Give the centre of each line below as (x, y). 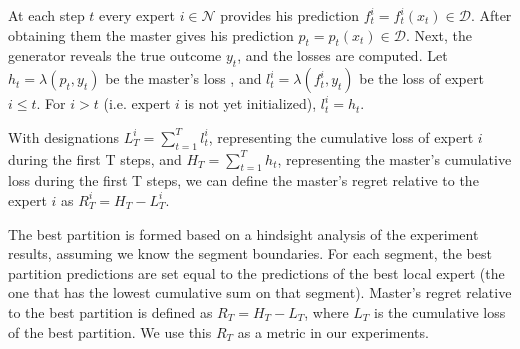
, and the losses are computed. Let (342, 55)
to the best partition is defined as (110, 311)
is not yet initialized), (250, 103)
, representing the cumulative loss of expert (341, 136)
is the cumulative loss (440, 311)
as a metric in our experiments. (333, 331)
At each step (46, 15)
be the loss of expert (421, 78)
